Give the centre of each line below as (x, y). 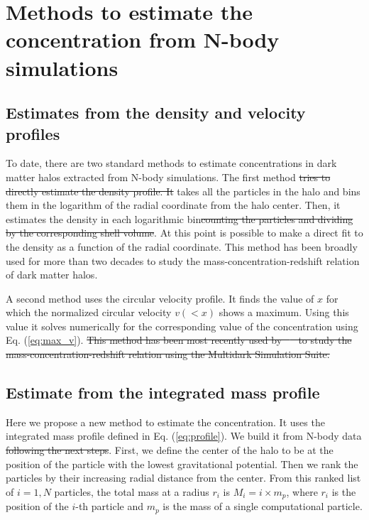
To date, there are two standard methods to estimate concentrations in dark (171, 163)
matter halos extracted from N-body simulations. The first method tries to (168, 177)
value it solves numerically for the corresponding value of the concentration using (182, 326)
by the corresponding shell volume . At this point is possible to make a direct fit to (184, 233)
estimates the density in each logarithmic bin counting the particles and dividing (180, 218)
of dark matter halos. (52, 275)
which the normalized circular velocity (89, 312)
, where (302, 491)
